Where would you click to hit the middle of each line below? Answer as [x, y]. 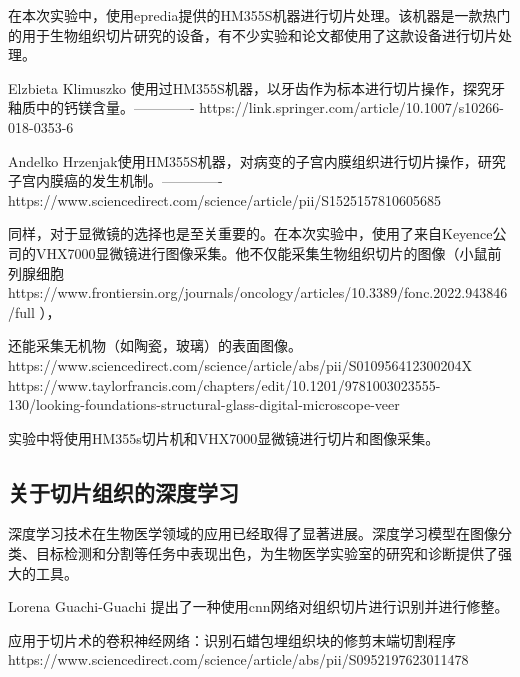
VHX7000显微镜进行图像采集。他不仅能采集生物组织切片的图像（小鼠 [261, 252]
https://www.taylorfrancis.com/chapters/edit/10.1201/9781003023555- [224, 384]
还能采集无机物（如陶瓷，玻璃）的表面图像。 [155, 345]
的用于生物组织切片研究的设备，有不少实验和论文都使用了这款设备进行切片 [253, 34]
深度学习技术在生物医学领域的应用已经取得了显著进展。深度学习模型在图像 [253, 533]
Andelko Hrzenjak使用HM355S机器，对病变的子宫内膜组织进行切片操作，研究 [257, 160]
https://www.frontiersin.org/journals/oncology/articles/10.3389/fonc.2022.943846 [258, 292]
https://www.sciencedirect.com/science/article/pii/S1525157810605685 [225, 199]
